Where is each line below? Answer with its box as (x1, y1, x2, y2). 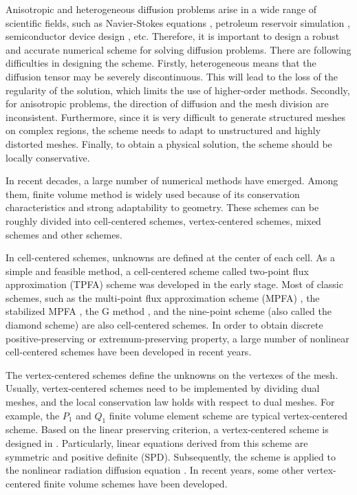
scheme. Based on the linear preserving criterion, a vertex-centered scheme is (6, 422, 329, 437)
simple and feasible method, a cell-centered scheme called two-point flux (6, 263, 309, 278)
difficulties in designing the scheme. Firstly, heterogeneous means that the (6, 56, 316, 70)
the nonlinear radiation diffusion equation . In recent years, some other (6, 463, 304, 477)
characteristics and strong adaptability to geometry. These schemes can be (6, 200, 319, 214)
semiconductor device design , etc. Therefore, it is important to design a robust (6, 29, 340, 43)
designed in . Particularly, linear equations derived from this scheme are (6, 436, 308, 450)
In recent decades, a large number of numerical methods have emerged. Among (6, 173, 338, 188)
